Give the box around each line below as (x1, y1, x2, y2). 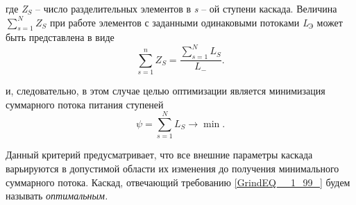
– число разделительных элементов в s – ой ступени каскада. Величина (35, 1, 337, 15)
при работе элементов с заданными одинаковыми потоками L (49, 15, 309, 29)
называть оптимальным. (6, 188, 108, 203)
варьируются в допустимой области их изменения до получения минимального (6, 161, 339, 175)
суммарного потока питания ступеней (6, 97, 164, 111)
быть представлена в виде (6, 30, 115, 44)
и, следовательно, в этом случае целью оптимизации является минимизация (6, 83, 325, 98)
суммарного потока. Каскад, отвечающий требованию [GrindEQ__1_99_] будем (6, 174, 350, 189)
